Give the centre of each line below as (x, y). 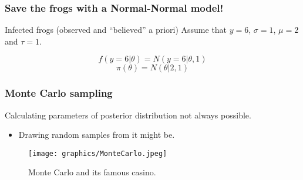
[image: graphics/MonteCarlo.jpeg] (98, 153)
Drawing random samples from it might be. (97, 135)
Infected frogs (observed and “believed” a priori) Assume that (116, 30)
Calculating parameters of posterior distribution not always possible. (128, 115)
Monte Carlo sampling (59, 93)
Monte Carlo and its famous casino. (92, 172)
